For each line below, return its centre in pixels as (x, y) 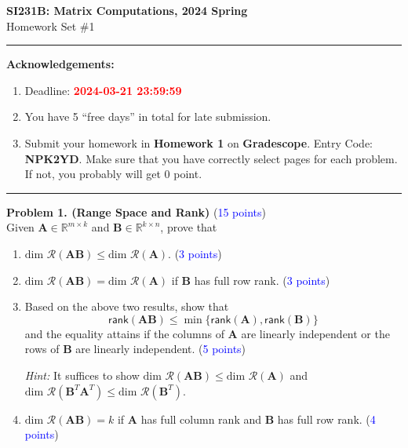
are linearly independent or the (315, 333)
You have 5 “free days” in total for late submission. (148, 117)
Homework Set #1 (51, 25)
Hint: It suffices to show (82, 375)
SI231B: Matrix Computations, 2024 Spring (127, 10)
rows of (42, 349)
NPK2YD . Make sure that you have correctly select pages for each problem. (211, 158)
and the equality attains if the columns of (124, 333)
